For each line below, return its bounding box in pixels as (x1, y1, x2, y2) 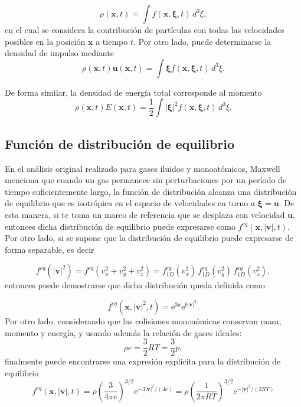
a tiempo (96, 35, 128, 47)
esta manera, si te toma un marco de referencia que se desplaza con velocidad (5, 208, 285, 220)
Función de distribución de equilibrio (5, 134, 235, 152)
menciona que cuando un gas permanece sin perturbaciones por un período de (5, 174, 287, 186)
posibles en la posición (5, 35, 86, 47)
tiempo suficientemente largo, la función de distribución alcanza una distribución (5, 185, 297, 197)
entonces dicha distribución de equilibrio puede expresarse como (5, 220, 235, 232)
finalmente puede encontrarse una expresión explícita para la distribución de (5, 355, 281, 367)
